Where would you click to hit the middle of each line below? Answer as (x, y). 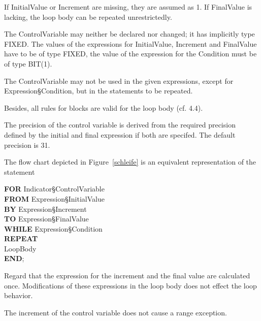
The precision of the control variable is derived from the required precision (120, 125)
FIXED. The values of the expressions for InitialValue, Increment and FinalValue (130, 43)
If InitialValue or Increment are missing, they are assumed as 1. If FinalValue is (128, 7)
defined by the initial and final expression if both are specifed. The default (120, 134)
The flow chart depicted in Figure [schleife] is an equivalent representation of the (130, 162)
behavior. (19, 295)
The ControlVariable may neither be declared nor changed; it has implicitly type (129, 34)
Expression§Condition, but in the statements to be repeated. (99, 91)
